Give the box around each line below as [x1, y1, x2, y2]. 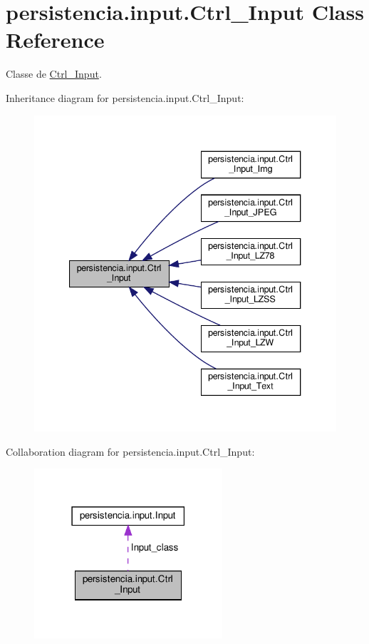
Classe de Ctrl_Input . [6, 66, 102, 81]
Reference [6, 25, 105, 54]
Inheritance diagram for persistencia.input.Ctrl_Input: [6, 90, 244, 105]
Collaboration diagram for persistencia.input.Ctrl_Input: [6, 444, 255, 459]
